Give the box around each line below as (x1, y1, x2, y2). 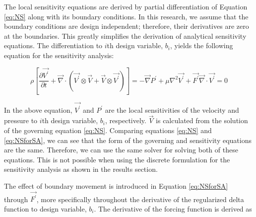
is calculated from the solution (156, 115, 248, 126)
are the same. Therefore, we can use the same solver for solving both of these (4, 145, 238, 155)
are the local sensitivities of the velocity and (105, 104, 239, 115)
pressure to (4, 115, 38, 126)
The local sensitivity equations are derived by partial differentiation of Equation (4, 1, 248, 11)
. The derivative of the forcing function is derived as (94, 203, 252, 214)
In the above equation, (4, 104, 72, 115)
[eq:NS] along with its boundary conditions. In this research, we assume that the (4, 11, 249, 21)
